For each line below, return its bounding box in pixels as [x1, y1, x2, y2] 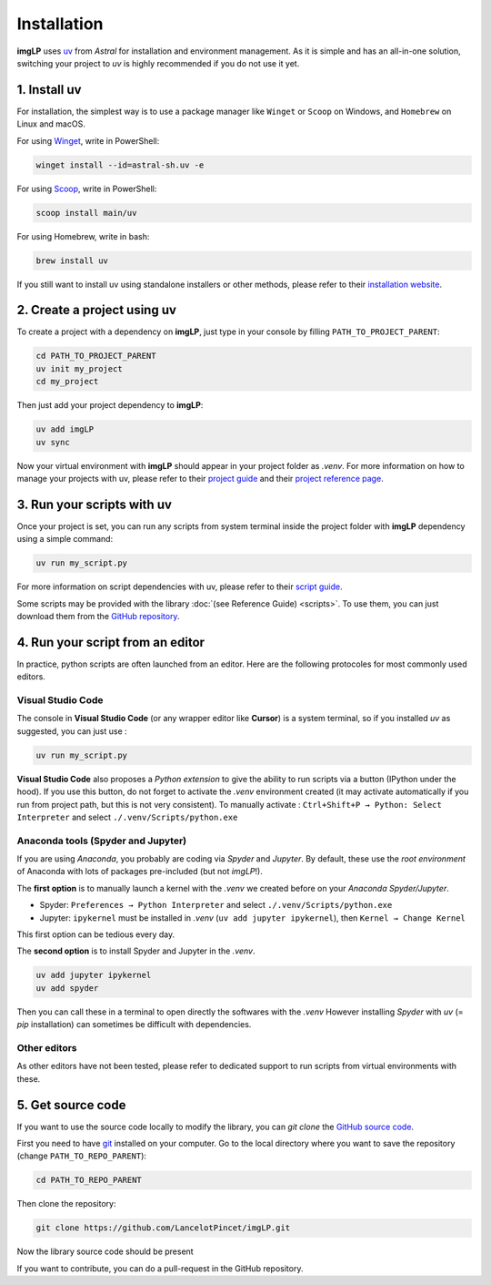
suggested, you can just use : [16, 725, 127, 737]
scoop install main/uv [35, 208, 137, 218]
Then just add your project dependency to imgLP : [16, 400, 204, 411]
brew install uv [35, 255, 109, 266]
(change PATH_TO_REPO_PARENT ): [16, 1150, 147, 1161]
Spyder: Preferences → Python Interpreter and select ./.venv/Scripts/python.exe [39, 900, 393, 911]
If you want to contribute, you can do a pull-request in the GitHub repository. [16, 1262, 304, 1274]
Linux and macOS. [16, 118, 85, 129]
